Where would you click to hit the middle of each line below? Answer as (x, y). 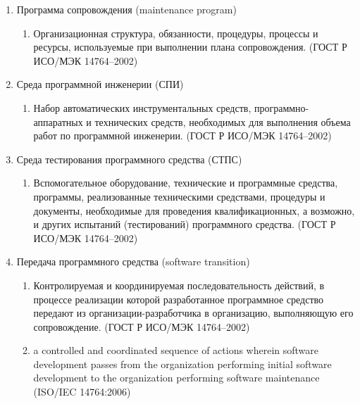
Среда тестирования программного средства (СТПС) (129, 159)
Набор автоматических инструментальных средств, (142, 107)
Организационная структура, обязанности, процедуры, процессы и (176, 33)
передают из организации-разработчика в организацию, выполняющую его (193, 313)
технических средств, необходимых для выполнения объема (223, 121)
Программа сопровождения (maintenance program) (126, 9)
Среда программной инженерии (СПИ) (100, 84)
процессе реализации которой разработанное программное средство (179, 299)
